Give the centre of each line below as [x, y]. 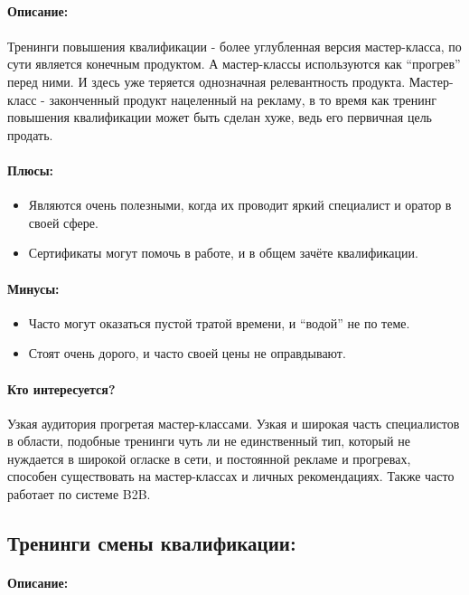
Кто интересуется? [61, 388]
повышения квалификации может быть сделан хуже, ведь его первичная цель [220, 117]
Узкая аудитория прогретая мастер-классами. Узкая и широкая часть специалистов [234, 423]
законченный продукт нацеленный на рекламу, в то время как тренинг [243, 99]
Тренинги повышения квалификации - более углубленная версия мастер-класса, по [234, 46]
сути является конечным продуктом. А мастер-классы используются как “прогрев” [234, 64]
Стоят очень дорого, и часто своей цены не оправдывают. [187, 353]
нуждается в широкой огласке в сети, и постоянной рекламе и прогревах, [209, 458]
